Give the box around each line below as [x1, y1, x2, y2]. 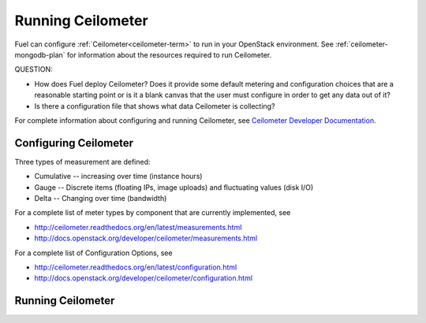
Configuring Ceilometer [14, 136, 134, 150]
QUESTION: [14, 65, 53, 74]
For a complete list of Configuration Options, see [14, 248, 173, 258]
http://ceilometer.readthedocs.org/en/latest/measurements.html [34, 222, 242, 232]
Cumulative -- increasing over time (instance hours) [34, 172, 203, 181]
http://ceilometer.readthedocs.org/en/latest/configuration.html [34, 262, 237, 272]
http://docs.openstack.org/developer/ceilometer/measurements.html [34, 233, 258, 243]
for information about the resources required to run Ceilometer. [67, 50, 272, 59]
